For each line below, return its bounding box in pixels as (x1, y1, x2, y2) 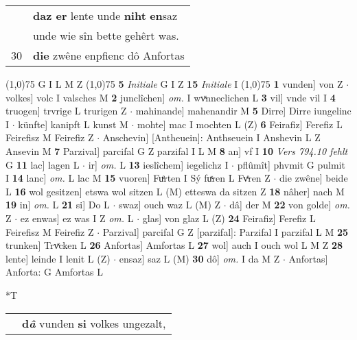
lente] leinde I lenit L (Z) (5, 251, 111, 265)
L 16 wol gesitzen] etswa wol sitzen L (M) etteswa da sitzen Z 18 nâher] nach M (5, 184, 345, 198)
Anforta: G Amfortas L (5, 265, 104, 279)
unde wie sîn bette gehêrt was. (33, 27, 179, 43)
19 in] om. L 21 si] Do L (5, 197, 110, 212)
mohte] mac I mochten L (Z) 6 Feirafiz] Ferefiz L (137, 117, 343, 131)
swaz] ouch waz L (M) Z (119, 197, 221, 212)
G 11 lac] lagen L (5, 157, 80, 171)
